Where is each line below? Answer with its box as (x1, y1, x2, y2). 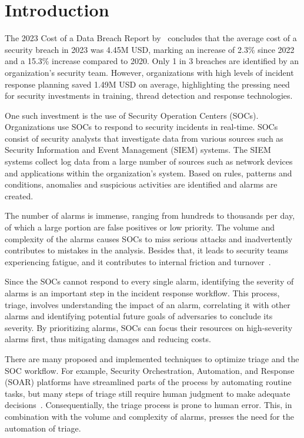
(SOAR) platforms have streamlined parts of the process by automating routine (5, 376, 292, 388)
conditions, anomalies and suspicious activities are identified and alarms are (5, 178, 278, 190)
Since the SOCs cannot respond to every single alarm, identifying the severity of (5, 275, 294, 287)
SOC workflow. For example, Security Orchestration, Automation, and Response (5, 364, 295, 376)
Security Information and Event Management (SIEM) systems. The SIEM (5, 143, 271, 156)
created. (5, 189, 34, 202)
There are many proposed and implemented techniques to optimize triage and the (5, 352, 299, 365)
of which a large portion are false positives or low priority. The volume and (5, 221, 275, 233)
